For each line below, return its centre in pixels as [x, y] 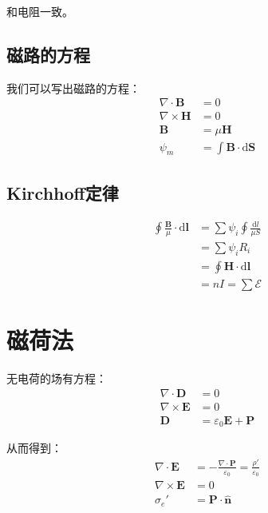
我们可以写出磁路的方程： [73, 87]
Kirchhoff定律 [63, 192]
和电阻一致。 [40, 11]
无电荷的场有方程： [57, 378]
